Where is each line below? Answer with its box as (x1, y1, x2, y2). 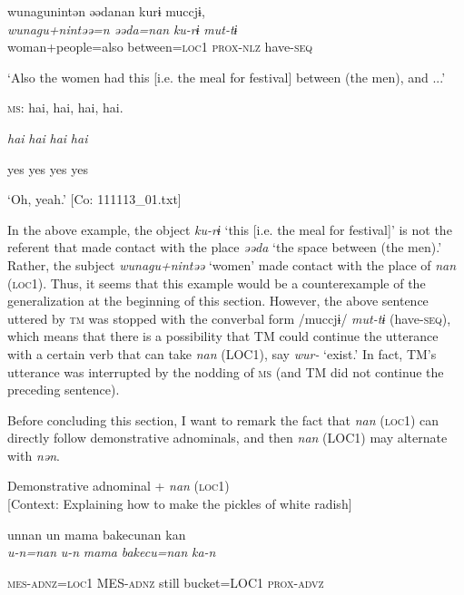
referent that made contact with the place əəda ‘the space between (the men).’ (7, 238, 442, 257)
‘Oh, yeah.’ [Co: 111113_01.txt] (7, 190, 182, 209)
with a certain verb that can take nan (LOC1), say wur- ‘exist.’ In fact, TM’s (7, 344, 437, 363)
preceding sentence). (7, 380, 120, 399)
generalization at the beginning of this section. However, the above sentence (7, 291, 429, 310)
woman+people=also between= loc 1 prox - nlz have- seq (7, 37, 313, 56)
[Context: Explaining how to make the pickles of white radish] (7, 494, 352, 513)
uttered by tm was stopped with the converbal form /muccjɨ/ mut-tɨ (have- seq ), (7, 308, 451, 327)
